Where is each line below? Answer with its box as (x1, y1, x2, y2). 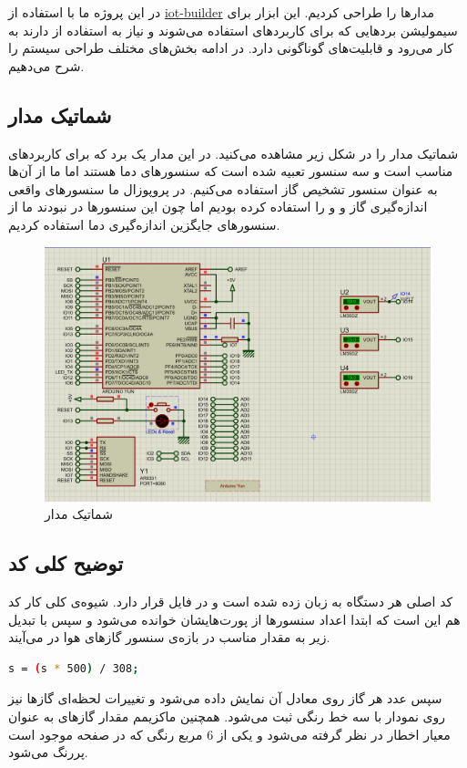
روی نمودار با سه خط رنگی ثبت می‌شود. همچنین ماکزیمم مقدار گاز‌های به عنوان (8, 706, 446, 725)
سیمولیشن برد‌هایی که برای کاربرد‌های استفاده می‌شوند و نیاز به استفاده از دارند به (8, 20, 458, 39)
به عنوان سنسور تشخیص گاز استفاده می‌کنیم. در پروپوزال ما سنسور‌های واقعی (8, 179, 438, 198)
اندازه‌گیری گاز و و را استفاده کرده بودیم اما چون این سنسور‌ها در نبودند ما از (8, 197, 428, 216)
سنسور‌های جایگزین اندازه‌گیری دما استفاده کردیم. (8, 214, 280, 234)
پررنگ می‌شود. (8, 742, 88, 762)
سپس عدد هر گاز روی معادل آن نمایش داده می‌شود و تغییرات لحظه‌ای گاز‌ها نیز (8, 689, 442, 708)
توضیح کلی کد (8, 549, 123, 577)
